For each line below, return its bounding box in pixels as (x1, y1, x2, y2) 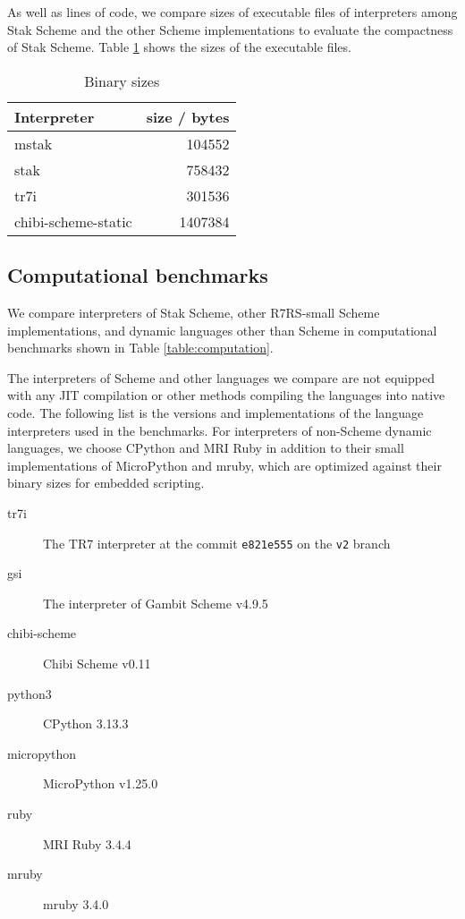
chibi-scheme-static (14, 210, 132, 232)
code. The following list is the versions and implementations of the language (7, 403, 424, 421)
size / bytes (146, 106, 230, 127)
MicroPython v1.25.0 (43, 774, 158, 793)
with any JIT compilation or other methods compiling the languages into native (7, 386, 445, 404)
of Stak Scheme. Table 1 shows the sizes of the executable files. (7, 38, 351, 56)
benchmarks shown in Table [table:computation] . (7, 338, 274, 357)
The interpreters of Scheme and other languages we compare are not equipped (7, 368, 435, 387)
